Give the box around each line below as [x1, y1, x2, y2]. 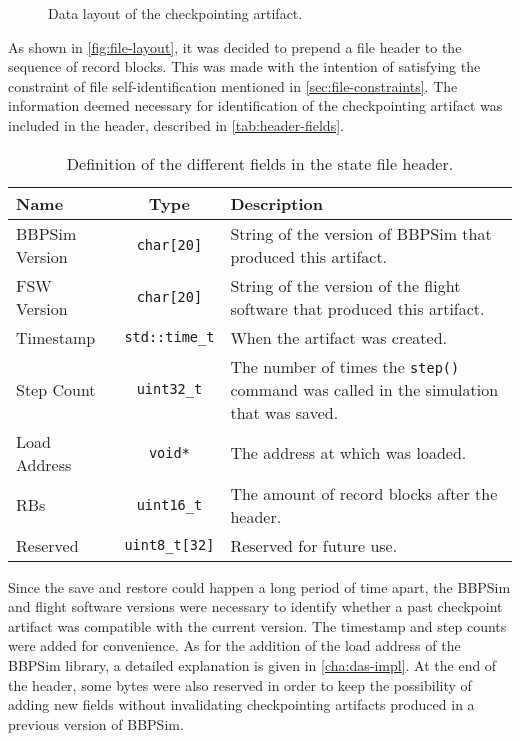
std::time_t [124, 329, 215, 346]
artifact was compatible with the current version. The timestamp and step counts [8, 615, 507, 636]
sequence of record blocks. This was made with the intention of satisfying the [8, 56, 481, 77]
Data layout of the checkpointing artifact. [48, 3, 303, 23]
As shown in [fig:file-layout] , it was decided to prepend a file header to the [8, 36, 462, 57]
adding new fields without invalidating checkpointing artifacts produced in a [8, 694, 475, 715]
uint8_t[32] [124, 537, 215, 554]
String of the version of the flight [230, 273, 461, 297]
